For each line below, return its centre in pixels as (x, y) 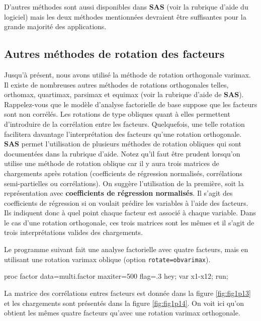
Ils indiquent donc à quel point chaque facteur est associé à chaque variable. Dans (130, 213)
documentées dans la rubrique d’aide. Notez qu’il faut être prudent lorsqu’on (122, 153)
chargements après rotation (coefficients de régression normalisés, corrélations (123, 173)
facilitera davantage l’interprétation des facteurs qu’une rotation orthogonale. (123, 134)
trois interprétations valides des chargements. (73, 232)
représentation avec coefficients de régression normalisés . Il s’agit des (118, 193)
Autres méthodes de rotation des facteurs (114, 54)
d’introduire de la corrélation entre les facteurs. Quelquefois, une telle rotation (124, 124)
